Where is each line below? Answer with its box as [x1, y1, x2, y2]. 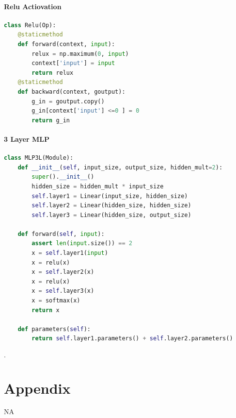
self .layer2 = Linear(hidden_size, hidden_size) [31, 202, 191, 209]
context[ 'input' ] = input [31, 60, 115, 67]
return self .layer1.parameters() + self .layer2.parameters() [31, 335, 233, 342]
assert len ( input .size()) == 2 [31, 240, 132, 247]
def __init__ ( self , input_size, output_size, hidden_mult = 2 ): [17, 164, 223, 171]
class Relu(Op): [4, 21, 56, 29]
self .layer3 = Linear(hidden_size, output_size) [31, 211, 191, 218]
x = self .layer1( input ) [31, 250, 108, 257]
